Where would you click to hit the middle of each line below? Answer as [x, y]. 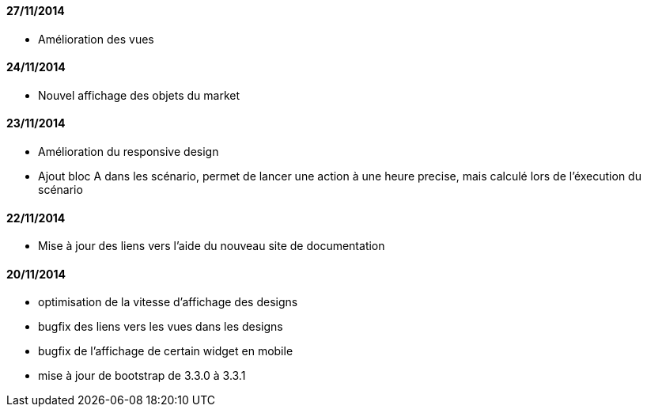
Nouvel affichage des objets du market [139, 95]
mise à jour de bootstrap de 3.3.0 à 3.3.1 [142, 376]
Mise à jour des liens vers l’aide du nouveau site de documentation [212, 246]
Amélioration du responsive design [129, 152]
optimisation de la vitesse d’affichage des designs [168, 302]
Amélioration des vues [96, 39]
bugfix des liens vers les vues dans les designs [161, 327]
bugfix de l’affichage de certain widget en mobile [166, 351]
